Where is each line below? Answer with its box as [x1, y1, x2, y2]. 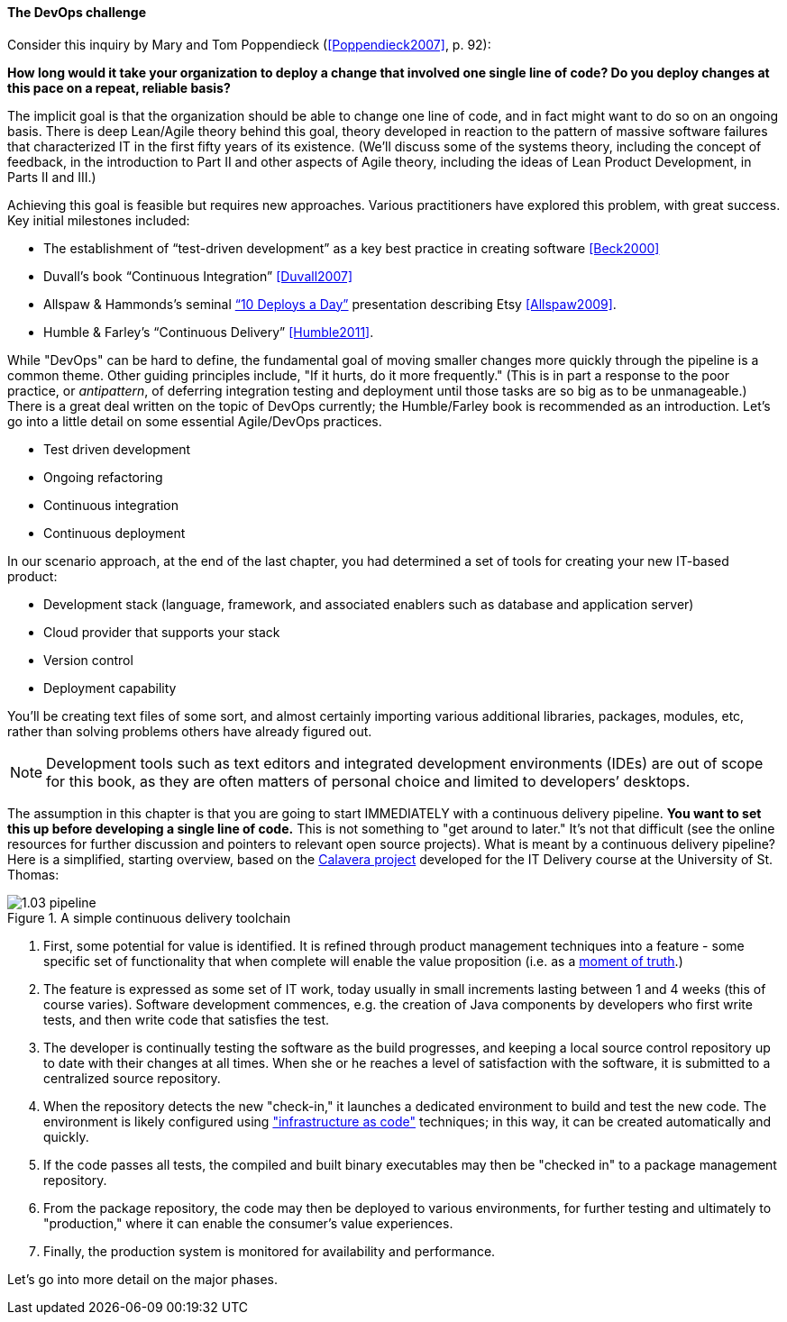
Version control [43, 652, 133, 668]
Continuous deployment [43, 524, 186, 541]
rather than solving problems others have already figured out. [7, 723, 372, 739]
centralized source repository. [43, 1070, 221, 1086]
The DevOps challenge [7, 5, 146, 20]
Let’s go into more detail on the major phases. [7, 1271, 279, 1287]
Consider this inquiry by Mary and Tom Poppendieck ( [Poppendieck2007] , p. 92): [7, 36, 491, 52]
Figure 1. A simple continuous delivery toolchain [7, 909, 291, 925]
